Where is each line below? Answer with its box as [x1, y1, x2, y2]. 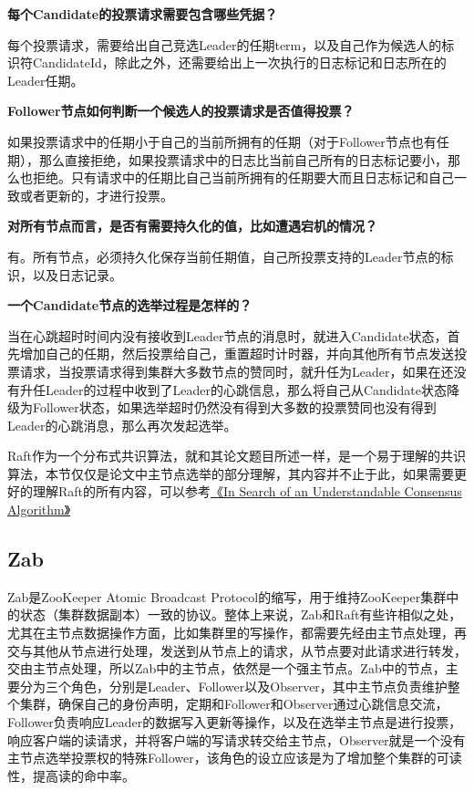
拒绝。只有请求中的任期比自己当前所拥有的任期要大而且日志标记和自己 [32, 168, 454, 187]
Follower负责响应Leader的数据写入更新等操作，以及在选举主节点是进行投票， [7, 713, 462, 732]
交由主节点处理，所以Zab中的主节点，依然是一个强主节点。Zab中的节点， [7, 659, 446, 678]
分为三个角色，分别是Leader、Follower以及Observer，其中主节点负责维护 [19, 676, 448, 695]
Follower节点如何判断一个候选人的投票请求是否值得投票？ [7, 101, 355, 120]
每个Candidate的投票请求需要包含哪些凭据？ [7, 5, 278, 23]
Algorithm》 [7, 500, 71, 519]
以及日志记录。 [32, 265, 122, 284]
